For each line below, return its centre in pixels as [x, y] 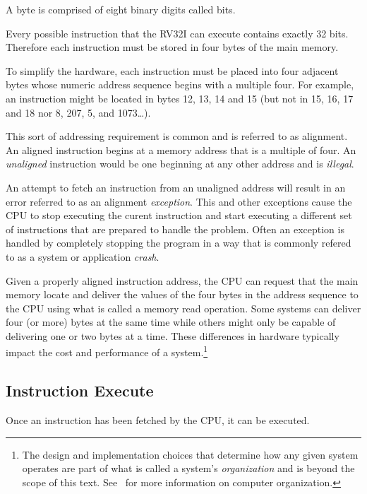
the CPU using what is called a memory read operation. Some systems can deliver [183, 308]
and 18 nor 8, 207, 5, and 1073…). [78, 112]
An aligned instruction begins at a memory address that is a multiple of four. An [181, 149]
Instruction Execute [80, 390]
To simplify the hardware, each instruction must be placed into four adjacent [172, 70]
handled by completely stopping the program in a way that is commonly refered [179, 243]
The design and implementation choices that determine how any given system [190, 454]
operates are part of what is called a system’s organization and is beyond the [188, 468]
